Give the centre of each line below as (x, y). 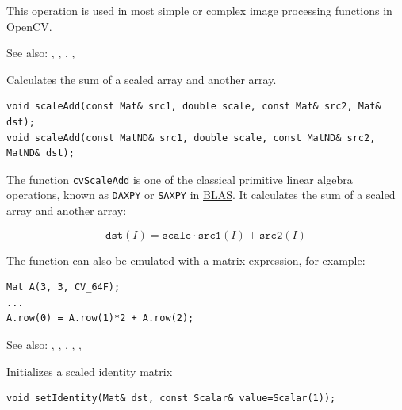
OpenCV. (29, 26)
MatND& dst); (40, 153)
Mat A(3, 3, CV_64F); (63, 287)
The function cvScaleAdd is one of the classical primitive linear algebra (180, 179)
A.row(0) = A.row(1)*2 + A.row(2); (100, 318)
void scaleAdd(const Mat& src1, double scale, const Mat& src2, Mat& (194, 107)
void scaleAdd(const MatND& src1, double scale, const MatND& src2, (191, 138)
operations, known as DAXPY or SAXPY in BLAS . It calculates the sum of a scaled (201, 195)
